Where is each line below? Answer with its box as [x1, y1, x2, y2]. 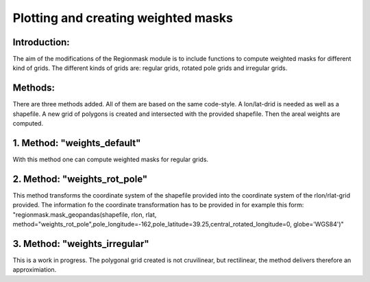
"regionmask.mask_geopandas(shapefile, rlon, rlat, [12, 210, 157, 219]
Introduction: [12, 36, 70, 48]
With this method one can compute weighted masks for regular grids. [12, 155, 209, 164]
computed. [12, 119, 44, 128]
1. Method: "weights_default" [12, 137, 141, 149]
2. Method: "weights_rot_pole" [12, 173, 148, 185]
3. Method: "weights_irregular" [12, 237, 150, 250]
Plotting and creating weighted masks [12, 10, 233, 25]
